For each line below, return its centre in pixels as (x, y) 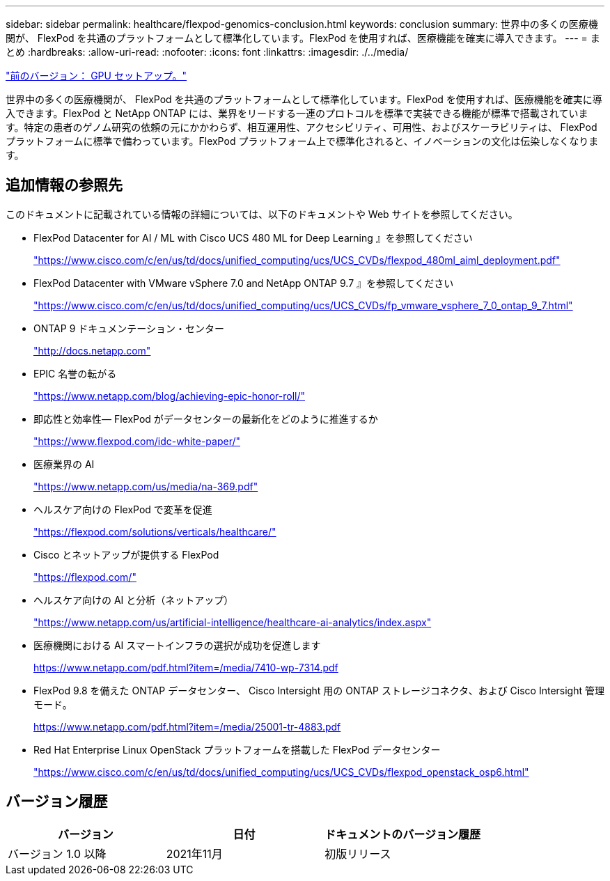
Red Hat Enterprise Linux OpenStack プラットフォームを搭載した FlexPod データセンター (237, 749)
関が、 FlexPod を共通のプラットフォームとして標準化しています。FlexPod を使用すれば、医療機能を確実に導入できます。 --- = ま (303, 38)
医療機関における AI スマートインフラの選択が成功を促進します (177, 645)
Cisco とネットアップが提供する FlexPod (126, 554)
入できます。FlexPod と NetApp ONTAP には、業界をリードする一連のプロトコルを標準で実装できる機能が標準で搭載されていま (297, 113)
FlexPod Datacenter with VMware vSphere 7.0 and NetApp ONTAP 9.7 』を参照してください (244, 283)
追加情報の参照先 (64, 185)
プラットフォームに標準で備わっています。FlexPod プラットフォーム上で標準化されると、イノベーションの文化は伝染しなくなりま (302, 141)
